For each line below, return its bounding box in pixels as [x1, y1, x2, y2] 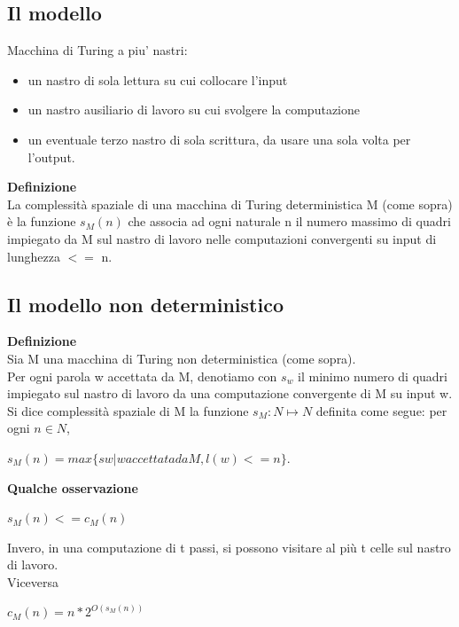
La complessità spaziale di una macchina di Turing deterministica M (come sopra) [7, 194, 453, 213]
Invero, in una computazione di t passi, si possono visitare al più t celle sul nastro [7, 537, 451, 556]
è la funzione [7, 212, 76, 231]
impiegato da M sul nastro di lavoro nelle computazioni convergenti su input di [7, 229, 437, 247]
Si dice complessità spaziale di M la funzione [7, 401, 249, 419]
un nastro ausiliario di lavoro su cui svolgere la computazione [27, 100, 360, 119]
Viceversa [7, 572, 59, 591]
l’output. [27, 147, 75, 166]
